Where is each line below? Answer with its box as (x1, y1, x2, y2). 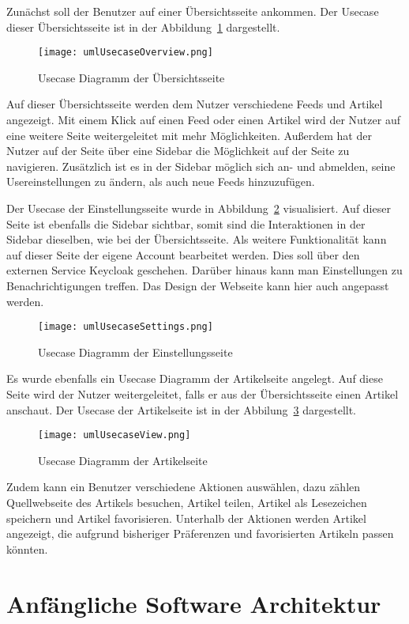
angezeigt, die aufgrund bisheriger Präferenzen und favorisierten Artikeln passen (6, 525, 394, 542)
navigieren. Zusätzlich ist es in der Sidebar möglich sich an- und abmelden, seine (6, 157, 396, 174)
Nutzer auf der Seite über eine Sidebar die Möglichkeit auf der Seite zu (6, 142, 350, 159)
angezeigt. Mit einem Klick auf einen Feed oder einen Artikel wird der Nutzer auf (6, 112, 400, 128)
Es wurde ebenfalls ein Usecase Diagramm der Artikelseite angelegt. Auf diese (6, 370, 383, 387)
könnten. (6, 540, 48, 557)
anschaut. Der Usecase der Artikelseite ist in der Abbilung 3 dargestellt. (6, 401, 357, 418)
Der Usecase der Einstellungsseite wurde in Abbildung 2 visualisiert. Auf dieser (6, 200, 391, 216)
